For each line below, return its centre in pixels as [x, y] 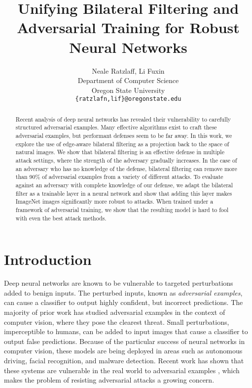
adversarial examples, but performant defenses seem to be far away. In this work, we [124, 136]
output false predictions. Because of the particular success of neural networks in [125, 341]
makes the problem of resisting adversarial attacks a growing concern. [109, 380]
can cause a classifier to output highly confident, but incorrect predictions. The [124, 302]
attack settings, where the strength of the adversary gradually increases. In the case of [126, 160]
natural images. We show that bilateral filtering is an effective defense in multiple [120, 152]
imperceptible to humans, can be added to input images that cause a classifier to [126, 331]
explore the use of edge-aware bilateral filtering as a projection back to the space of [122, 144]
